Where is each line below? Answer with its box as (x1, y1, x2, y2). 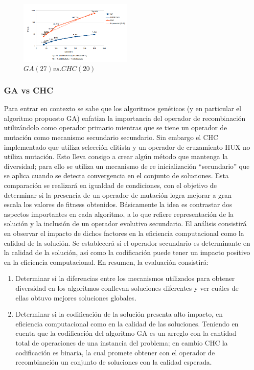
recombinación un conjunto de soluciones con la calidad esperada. (15, 357, 212, 367)
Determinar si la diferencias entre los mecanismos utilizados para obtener (15, 273, 235, 283)
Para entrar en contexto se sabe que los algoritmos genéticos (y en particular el (4, 103, 241, 114)
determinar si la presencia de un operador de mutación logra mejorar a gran (4, 189, 232, 200)
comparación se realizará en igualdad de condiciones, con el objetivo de (4, 180, 217, 190)
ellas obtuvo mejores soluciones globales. (15, 292, 137, 302)
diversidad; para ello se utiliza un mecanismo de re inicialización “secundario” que (4, 161, 250, 171)
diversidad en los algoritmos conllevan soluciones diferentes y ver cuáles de (15, 282, 239, 293)
